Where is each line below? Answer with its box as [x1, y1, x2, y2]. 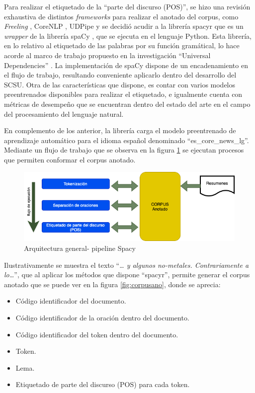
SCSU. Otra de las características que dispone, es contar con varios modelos [4, 79, 236, 89]
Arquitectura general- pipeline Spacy [24, 243, 136, 253]
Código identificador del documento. [15, 296, 126, 306]
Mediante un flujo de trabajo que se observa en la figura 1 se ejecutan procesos [4, 145, 244, 155]
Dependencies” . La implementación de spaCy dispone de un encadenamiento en [4, 60, 248, 70]
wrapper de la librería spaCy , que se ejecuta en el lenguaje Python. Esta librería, [4, 30, 252, 41]
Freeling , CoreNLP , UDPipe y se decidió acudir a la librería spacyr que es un [4, 21, 244, 31]
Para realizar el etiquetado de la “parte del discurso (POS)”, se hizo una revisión [4, 1, 251, 11]
